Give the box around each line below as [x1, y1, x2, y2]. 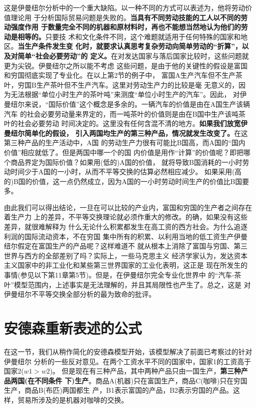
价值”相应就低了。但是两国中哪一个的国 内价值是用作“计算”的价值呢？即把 [4, 147, 244, 157]
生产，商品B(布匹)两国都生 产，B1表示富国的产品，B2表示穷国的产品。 [4, 385, 233, 395]
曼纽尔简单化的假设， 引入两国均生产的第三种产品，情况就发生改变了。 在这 [4, 127, 248, 138]
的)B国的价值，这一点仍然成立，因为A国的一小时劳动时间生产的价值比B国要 [4, 176, 249, 186]
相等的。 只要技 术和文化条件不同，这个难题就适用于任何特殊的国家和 [17, 31, 241, 41]
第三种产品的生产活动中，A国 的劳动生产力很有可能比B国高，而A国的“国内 [4, 137, 246, 148]
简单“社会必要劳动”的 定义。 [17, 50, 111, 61]
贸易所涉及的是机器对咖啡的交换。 [17, 394, 128, 405]
